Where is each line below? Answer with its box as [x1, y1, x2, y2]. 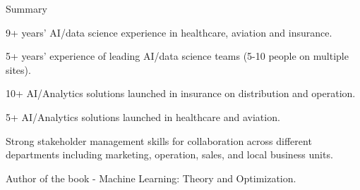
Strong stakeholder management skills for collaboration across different [6, 133, 312, 148]
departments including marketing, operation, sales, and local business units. [6, 147, 333, 162]
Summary [6, 1, 47, 15]
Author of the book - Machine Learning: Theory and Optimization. [6, 170, 296, 185]
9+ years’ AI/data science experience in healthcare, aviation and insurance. [6, 25, 332, 39]
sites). [6, 62, 31, 77]
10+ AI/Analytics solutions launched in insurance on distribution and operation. [6, 86, 356, 101]
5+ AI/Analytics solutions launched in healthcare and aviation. [6, 109, 280, 124]
